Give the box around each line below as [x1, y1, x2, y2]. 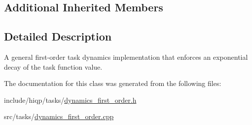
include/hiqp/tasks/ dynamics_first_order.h [4, 94, 137, 105]
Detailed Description [4, 29, 112, 44]
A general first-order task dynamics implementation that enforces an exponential [4, 51, 248, 62]
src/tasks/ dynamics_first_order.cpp [4, 111, 114, 122]
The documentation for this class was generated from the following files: [4, 78, 221, 88]
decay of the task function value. [4, 61, 103, 72]
